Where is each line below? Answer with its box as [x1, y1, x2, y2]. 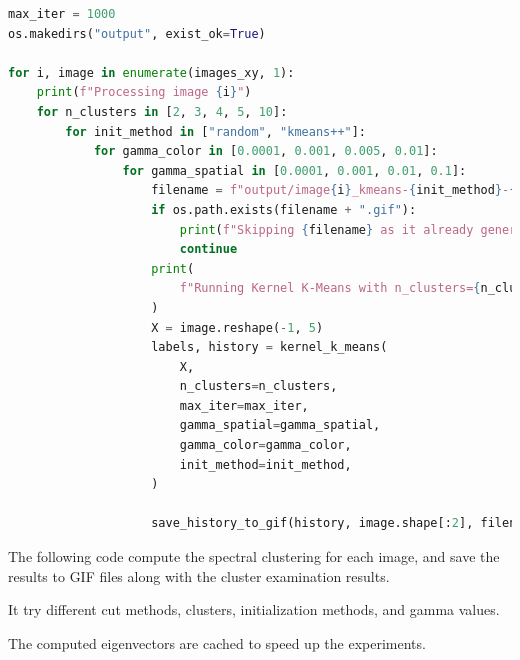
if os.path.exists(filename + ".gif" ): [151, 202, 417, 217]
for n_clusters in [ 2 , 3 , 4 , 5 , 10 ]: [36, 104, 288, 119]
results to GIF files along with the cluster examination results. [8, 565, 390, 586]
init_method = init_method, [179, 457, 352, 472]
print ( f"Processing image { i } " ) [36, 85, 252, 100]
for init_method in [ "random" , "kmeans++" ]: [65, 124, 367, 139]
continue [179, 242, 238, 257]
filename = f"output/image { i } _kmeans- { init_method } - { [151, 183, 517, 198]
